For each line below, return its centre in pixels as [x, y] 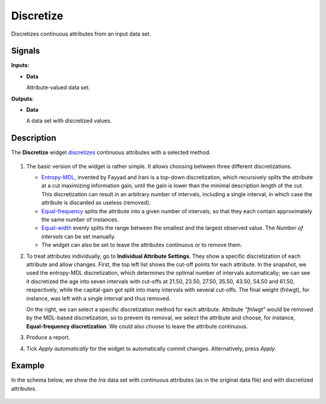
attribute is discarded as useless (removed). [96, 203]
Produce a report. [48, 338]
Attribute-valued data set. [58, 88]
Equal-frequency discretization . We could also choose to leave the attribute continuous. [137, 326]
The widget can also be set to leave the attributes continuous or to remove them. [142, 245]
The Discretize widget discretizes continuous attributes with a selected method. [111, 152]
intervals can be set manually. [78, 236]
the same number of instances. [80, 220]
